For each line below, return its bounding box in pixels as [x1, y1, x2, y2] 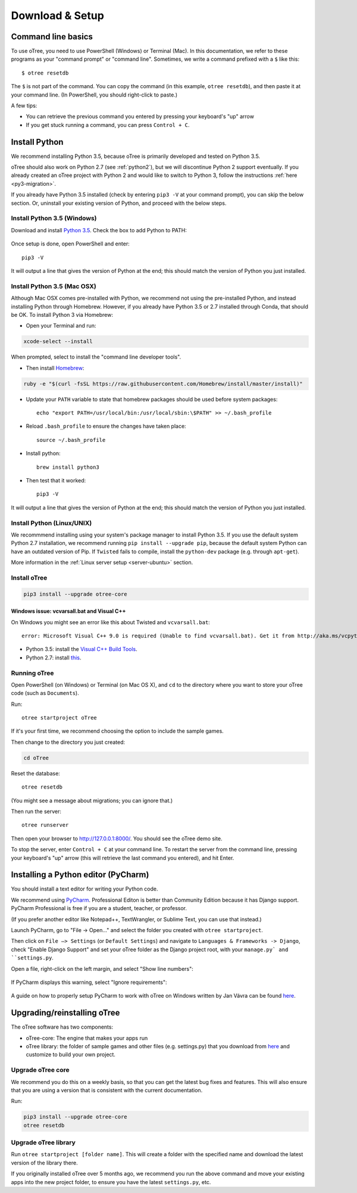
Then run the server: [11, 808, 62, 815]
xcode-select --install [23, 338, 93, 345]
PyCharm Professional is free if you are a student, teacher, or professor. [11, 905, 187, 912]
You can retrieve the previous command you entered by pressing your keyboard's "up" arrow [26, 113, 254, 120]
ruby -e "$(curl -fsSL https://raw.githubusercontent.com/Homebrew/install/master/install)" [23, 380, 303, 387]
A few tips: [11, 102, 37, 110]
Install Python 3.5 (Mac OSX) [11, 282, 96, 290]
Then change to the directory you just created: [11, 739, 125, 746]
